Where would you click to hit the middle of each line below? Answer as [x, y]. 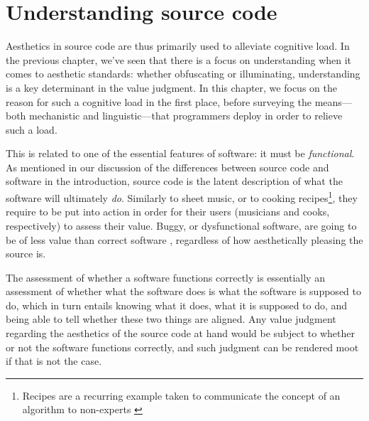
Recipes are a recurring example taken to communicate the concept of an [181, 395]
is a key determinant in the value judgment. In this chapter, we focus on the [171, 87]
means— [333, 101]
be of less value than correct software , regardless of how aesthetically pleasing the [184, 239]
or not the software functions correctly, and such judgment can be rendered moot [182, 347]
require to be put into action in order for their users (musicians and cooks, [168, 212]
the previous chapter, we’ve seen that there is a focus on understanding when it [179, 59]
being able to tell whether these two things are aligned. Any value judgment [171, 319]
